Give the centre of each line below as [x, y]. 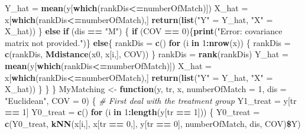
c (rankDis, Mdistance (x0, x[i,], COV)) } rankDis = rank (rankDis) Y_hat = [147, 54]
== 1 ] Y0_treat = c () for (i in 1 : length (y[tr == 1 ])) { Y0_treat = [132, 112]
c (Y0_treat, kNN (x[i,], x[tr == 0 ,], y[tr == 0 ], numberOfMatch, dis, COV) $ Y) [153, 123]
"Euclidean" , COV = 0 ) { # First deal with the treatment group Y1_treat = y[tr [151, 100]
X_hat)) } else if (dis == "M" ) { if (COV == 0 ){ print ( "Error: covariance [144, 31]
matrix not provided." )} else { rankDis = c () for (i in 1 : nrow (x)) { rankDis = [148, 42]
